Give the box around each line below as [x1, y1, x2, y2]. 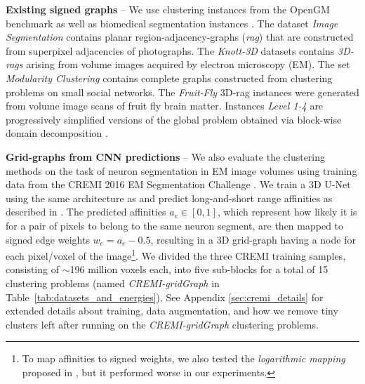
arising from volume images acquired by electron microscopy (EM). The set [26, 57, 350, 72]
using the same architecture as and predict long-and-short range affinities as [6, 190, 333, 205]
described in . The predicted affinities [6, 204, 166, 219]
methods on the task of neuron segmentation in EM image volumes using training [6, 163, 357, 178]
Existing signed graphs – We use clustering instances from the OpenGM [6, 2, 330, 16]
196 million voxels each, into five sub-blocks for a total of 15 [69, 262, 328, 277]
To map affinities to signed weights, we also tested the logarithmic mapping [22, 351, 345, 366]
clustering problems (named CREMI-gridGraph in [6, 275, 220, 290]
